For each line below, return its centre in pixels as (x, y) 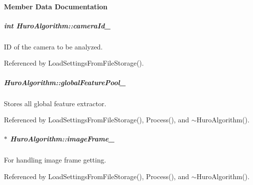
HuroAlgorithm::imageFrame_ (62, 139)
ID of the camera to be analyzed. (53, 46)
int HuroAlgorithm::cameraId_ (57, 25)
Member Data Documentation (56, 6)
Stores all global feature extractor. (55, 103)
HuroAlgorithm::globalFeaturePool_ (65, 82)
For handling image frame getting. (55, 160)
